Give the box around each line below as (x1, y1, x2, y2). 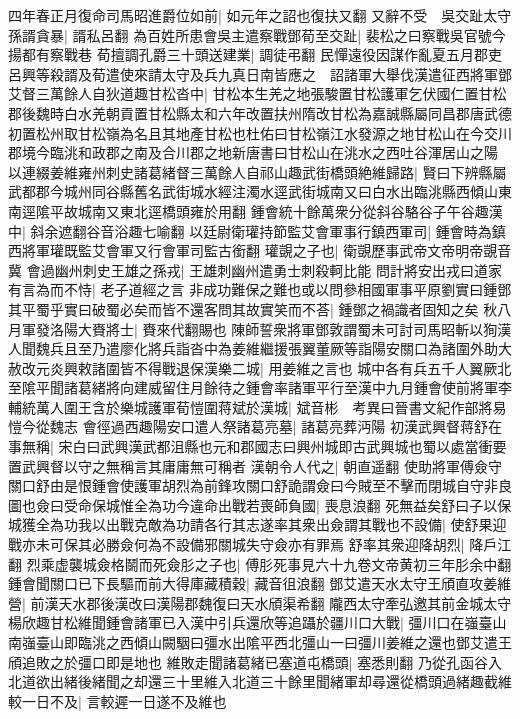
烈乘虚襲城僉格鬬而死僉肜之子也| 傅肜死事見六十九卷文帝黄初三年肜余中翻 (26, 553, 512, 574)
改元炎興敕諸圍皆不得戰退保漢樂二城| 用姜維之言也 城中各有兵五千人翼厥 (21, 357, 498, 378)
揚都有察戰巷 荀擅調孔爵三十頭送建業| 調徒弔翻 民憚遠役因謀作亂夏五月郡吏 (8, 44, 502, 65)
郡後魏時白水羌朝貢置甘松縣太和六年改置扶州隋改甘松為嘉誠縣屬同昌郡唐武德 (8, 102, 512, 123)
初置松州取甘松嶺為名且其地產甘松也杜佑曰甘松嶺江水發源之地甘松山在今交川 (8, 122, 512, 143)
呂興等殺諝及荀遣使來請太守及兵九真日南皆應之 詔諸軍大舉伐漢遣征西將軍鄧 (8, 63, 512, 84)
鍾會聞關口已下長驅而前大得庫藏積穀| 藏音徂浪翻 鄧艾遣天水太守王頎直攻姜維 (8, 573, 512, 594)
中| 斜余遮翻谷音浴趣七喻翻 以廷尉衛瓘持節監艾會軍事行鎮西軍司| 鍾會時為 (8, 220, 492, 241)
